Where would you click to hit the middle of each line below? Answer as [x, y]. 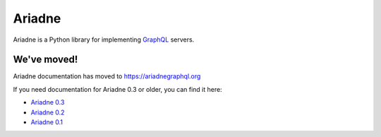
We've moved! [46, 60]
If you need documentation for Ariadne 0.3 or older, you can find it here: [117, 89]
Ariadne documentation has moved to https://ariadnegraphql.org [107, 76]
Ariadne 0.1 [47, 122]
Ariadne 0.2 [48, 112]
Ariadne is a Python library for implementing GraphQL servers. [104, 40]
